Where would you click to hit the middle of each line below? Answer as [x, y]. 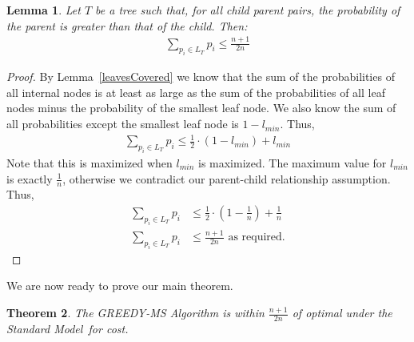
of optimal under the [342, 313]
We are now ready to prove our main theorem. [120, 286]
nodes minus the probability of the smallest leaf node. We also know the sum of [201, 108]
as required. [257, 237]
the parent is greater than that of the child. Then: [127, 25]
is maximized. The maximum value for [292, 162]
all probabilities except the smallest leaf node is [123, 124]
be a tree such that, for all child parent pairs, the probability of [248, 10]
